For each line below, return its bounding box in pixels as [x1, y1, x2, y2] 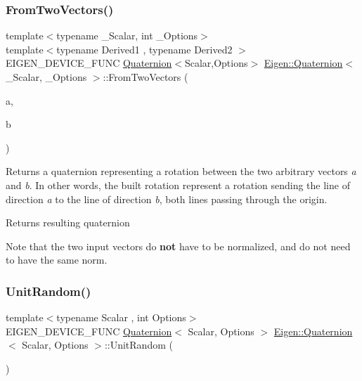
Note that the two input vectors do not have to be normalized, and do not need [6, 238, 351, 253]
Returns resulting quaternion [6, 215, 130, 230]
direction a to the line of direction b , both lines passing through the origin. [6, 191, 328, 206]
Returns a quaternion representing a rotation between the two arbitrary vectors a [6, 164, 356, 179]
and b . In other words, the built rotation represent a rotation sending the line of [6, 177, 350, 192]
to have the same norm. [6, 252, 108, 267]
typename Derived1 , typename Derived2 [56, 41, 233, 56]
